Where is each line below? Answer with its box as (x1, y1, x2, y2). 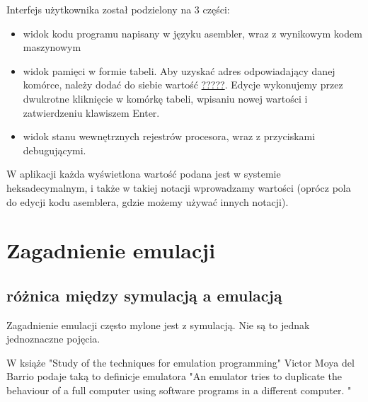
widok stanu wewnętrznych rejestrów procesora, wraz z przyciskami (23, 129, 316, 144)
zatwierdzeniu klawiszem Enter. (23, 105, 160, 120)
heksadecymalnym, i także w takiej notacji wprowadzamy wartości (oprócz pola (6, 180, 351, 195)
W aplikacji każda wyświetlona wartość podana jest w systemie (6, 166, 281, 181)
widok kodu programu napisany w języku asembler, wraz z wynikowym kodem (23, 25, 362, 40)
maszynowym (23, 40, 81, 54)
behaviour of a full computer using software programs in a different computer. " (6, 383, 352, 398)
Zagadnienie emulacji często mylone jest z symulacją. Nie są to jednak (6, 317, 310, 332)
